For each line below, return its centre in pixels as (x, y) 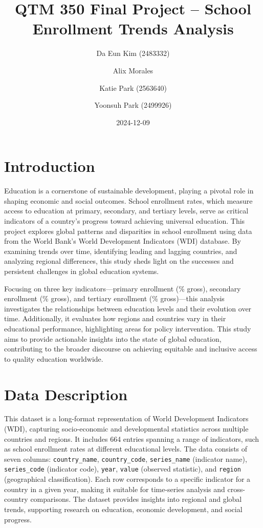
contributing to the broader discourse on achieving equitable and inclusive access (131, 349)
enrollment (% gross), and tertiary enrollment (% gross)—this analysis (114, 298)
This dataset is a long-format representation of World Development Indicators (126, 418)
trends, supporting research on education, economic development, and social (123, 509)
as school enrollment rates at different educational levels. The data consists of (126, 449)
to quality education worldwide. (54, 358)
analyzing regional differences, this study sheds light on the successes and (119, 261)
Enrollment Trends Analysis (133, 28)
